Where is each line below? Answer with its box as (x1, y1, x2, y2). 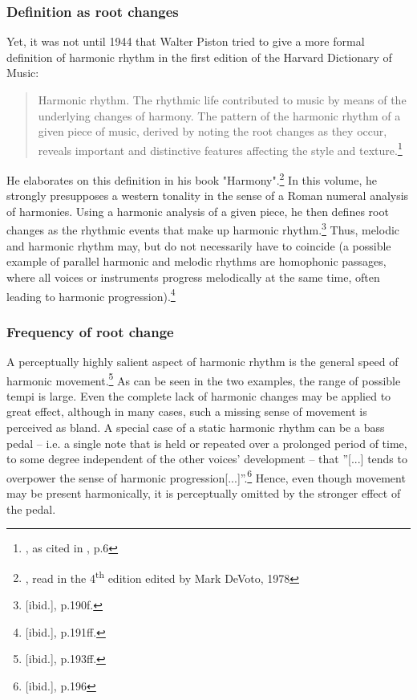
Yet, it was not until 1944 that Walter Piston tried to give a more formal (6, 33, 365, 50)
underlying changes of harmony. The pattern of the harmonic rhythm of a (38, 107, 401, 124)
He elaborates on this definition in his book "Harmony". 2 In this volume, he (6, 169, 378, 188)
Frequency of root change (6, 321, 174, 341)
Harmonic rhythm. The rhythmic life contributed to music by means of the (38, 92, 407, 108)
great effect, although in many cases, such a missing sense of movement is (6, 403, 367, 420)
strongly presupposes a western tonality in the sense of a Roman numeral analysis (6, 187, 409, 204)
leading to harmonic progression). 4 (6, 285, 176, 304)
